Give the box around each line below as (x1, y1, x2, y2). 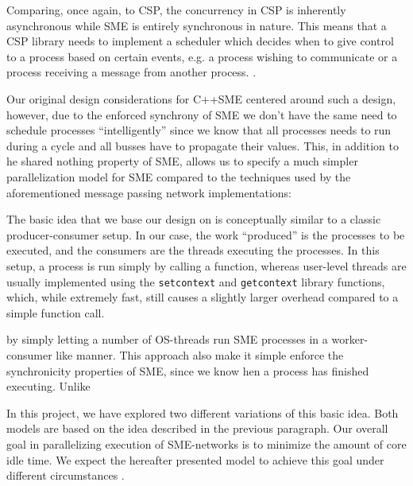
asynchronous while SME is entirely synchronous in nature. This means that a (6, 17, 387, 33)
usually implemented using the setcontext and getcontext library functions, (6, 273, 385, 290)
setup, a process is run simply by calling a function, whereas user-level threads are (6, 257, 407, 274)
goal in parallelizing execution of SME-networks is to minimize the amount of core (6, 435, 407, 452)
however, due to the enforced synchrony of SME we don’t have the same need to (6, 106, 397, 122)
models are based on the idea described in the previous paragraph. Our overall (6, 420, 388, 437)
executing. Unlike (6, 378, 91, 395)
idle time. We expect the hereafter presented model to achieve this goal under (6, 451, 384, 468)
